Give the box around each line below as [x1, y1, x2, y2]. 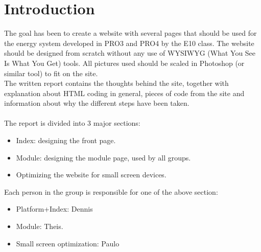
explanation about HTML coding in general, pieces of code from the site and [4, 87, 245, 98]
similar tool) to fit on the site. [4, 67, 98, 78]
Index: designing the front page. [16, 135, 116, 146]
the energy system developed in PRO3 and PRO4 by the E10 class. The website [4, 37, 254, 48]
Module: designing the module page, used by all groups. [16, 152, 191, 163]
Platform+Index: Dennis [16, 203, 93, 214]
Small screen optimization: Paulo [16, 238, 120, 248]
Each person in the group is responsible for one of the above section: [4, 186, 218, 197]
